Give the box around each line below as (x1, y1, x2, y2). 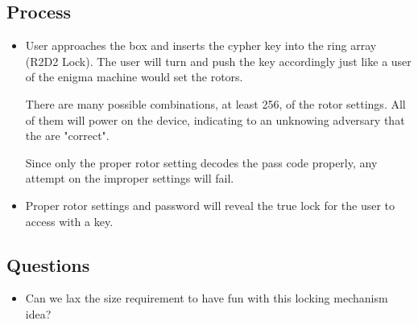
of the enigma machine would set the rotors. (25, 68, 243, 85)
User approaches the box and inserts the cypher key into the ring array (25, 37, 377, 54)
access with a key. (25, 212, 114, 229)
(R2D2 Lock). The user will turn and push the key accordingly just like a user (25, 52, 412, 69)
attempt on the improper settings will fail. (25, 170, 234, 187)
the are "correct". (25, 127, 110, 144)
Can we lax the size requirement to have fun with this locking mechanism (25, 290, 388, 306)
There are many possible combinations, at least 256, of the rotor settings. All (25, 95, 406, 112)
